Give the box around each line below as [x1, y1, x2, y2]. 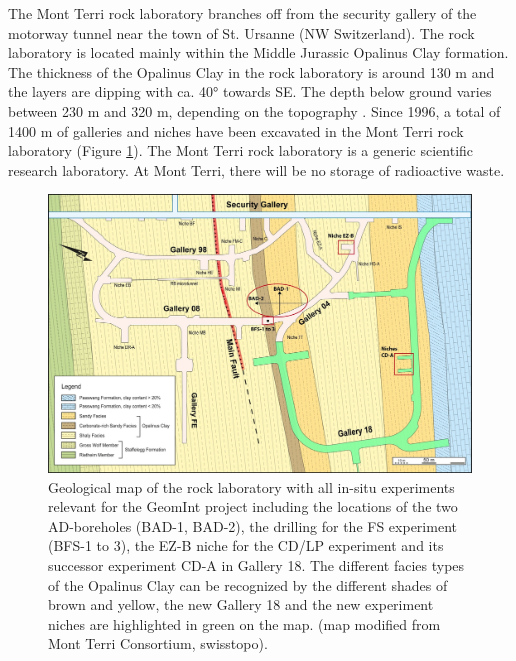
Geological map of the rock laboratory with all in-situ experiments [48, 476, 455, 497]
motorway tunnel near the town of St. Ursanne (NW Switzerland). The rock [8, 22, 475, 43]
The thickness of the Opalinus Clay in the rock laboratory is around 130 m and [8, 61, 495, 82]
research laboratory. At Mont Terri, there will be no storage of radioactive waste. [8, 159, 505, 180]
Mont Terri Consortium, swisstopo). [48, 633, 268, 654]
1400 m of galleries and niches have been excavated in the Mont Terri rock [8, 120, 464, 141]
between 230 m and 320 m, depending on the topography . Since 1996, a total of [8, 100, 501, 121]
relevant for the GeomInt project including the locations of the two [48, 496, 458, 517]
